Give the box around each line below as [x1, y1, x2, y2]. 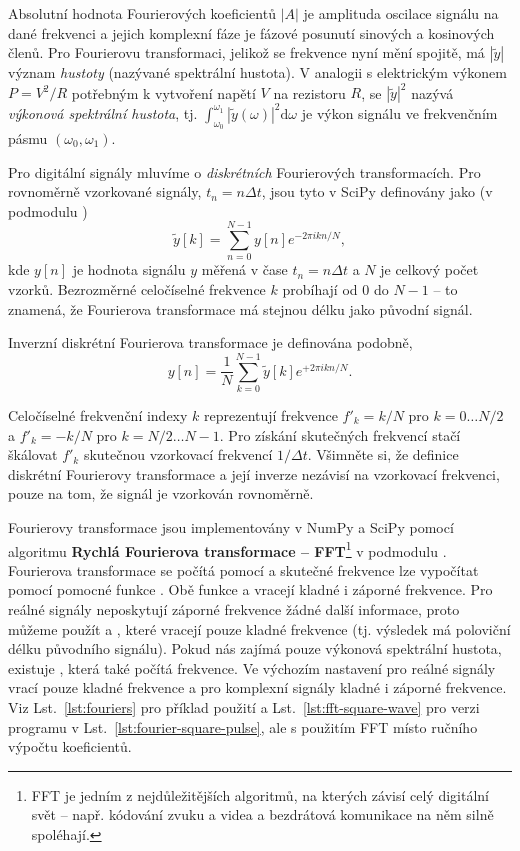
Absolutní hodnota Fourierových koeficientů [8, 3, 276, 23]
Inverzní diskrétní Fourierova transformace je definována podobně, [8, 332, 413, 353]
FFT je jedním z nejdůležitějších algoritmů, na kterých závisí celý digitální [31, 784, 489, 805]
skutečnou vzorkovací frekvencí [83, 444, 273, 465]
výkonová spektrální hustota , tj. [8, 102, 198, 123]
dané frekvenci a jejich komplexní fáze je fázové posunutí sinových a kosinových [8, 22, 495, 43]
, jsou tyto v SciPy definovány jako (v [261, 181, 493, 202]
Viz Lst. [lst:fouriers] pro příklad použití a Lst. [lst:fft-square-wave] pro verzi [8, 696, 480, 717]
